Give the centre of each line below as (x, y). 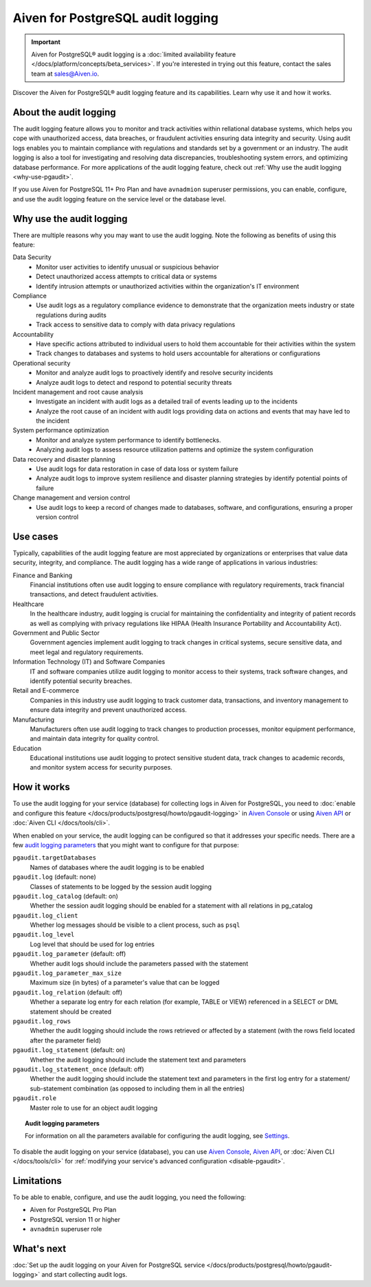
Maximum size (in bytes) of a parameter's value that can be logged (125, 983)
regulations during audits (71, 315)
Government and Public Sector (56, 633)
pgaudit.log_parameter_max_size (67, 973)
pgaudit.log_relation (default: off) (68, 992)
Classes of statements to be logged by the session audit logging (121, 886)
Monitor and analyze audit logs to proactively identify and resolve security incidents (155, 373)
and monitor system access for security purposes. (101, 768)
